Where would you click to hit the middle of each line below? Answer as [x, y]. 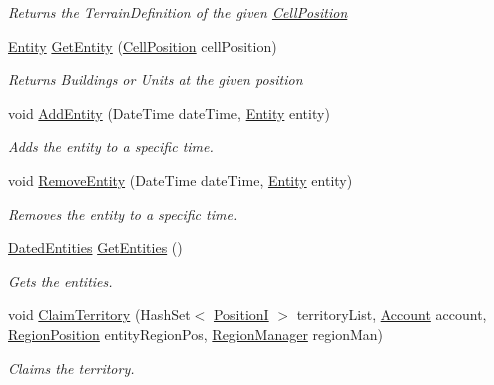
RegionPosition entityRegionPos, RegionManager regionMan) [195, 333]
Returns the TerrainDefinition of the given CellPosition [178, 12]
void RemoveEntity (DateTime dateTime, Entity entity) [180, 179]
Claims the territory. [71, 367]
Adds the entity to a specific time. [111, 146]
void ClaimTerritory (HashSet [99, 314]
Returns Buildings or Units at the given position [155, 79]
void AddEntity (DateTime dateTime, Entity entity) [169, 112]
